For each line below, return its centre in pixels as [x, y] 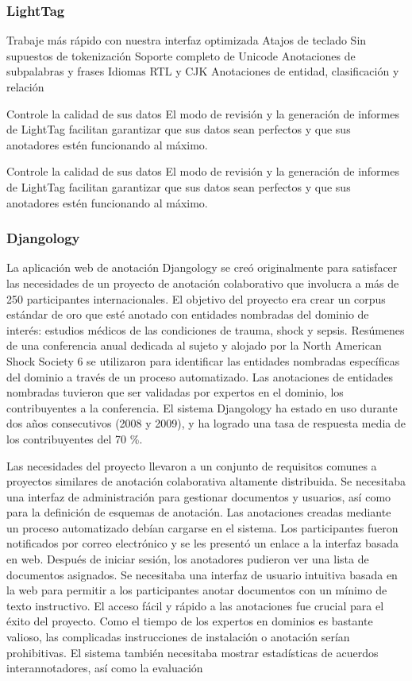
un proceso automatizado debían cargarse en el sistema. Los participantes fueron [202, 527]
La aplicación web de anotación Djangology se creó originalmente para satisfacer [202, 267]
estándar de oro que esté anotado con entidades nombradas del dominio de [188, 314]
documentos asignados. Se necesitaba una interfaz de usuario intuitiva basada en [202, 574]
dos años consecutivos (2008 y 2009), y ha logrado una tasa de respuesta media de [206, 423]
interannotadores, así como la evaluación [105, 668]
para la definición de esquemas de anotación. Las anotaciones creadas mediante [199, 512]
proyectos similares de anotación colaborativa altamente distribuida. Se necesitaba [206, 481]
